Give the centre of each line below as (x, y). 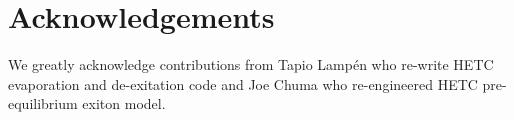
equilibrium (43, 103)
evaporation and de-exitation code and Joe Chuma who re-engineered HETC (243, 83)
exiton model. (124, 103)
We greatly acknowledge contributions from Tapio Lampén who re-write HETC (251, 64)
